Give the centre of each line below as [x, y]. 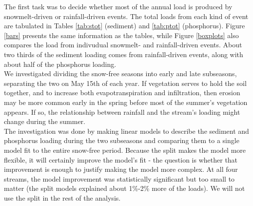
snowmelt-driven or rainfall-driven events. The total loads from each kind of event [126, 16]
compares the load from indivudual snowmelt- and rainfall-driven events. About [123, 45]
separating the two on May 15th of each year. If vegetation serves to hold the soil [125, 83]
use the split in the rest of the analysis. [62, 197]
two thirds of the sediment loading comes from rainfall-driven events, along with [124, 54]
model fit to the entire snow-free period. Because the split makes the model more [125, 150]
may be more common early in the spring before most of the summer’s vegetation [126, 102]
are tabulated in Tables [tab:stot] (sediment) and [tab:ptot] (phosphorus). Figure [125, 26]
